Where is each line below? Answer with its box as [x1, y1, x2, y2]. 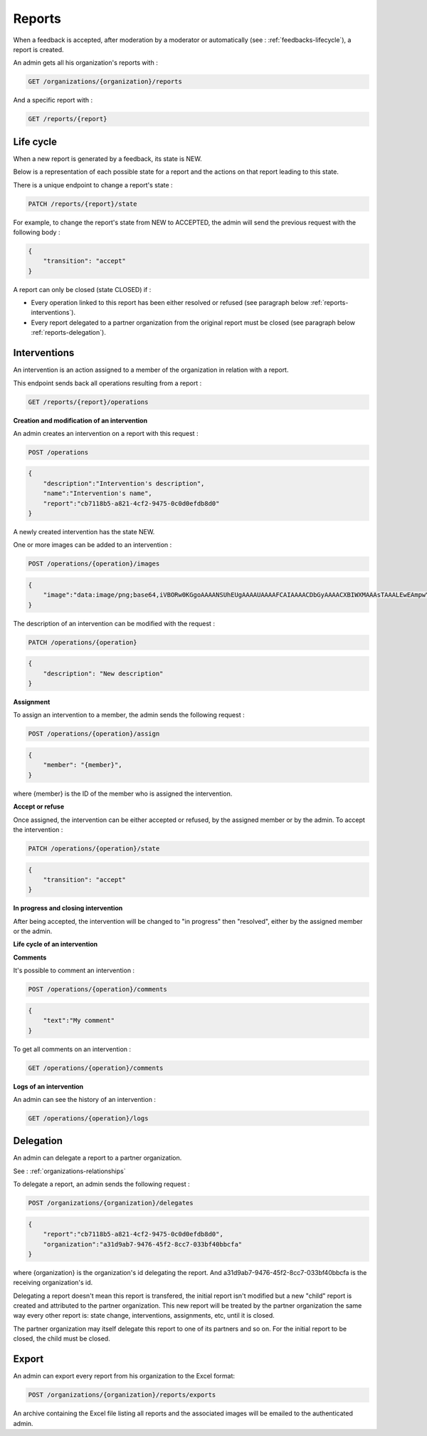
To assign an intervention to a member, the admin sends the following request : [13, 711, 245, 719]
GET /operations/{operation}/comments [28, 1063, 164, 1072]
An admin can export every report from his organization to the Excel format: [13, 1372, 235, 1380]
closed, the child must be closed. [13, 1334, 110, 1343]
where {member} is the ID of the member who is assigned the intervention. [13, 789, 233, 798]
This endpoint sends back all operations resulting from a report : [13, 378, 202, 387]
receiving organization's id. [13, 1279, 93, 1287]
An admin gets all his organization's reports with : [13, 58, 158, 67]
